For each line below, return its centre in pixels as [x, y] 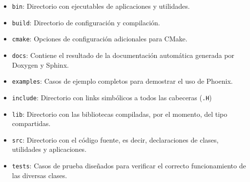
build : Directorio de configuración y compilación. [86, 22]
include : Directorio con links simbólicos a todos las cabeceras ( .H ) [112, 97]
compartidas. [31, 123]
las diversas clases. [40, 175]
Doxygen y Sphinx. [40, 64]
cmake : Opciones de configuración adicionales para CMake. [100, 39]
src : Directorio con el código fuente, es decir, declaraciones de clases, [115, 139]
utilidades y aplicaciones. [49, 149]
